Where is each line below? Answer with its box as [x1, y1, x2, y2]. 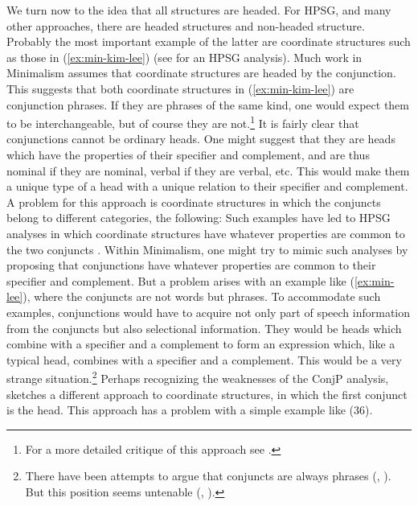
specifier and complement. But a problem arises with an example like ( [6, 272, 354, 289]
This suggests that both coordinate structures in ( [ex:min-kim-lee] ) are [6, 80, 354, 97]
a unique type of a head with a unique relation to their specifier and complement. [6, 178, 408, 195]
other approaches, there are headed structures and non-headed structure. [6, 17, 365, 34]
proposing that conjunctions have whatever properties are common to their [6, 257, 376, 274]
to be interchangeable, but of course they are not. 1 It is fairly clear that [6, 113, 359, 131]
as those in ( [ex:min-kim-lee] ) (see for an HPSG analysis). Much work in [6, 48, 363, 65]
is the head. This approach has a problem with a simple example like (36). [6, 401, 373, 418]
